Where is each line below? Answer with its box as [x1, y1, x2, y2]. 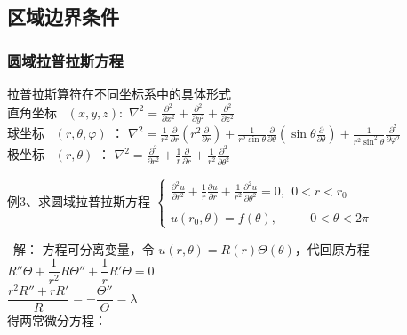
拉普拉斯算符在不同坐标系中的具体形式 [7, 84, 231, 102]
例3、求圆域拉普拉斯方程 [7, 192, 150, 211]
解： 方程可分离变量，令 [12, 239, 155, 258]
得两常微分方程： [7, 310, 107, 329]
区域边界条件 [7, 3, 119, 30]
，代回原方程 [294, 239, 370, 258]
